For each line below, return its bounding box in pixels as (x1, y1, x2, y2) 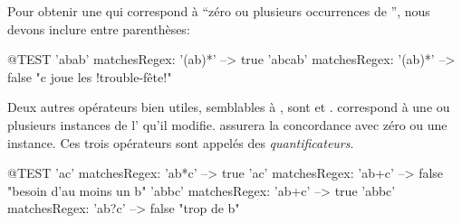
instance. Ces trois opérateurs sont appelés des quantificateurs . (7, 133, 354, 152)
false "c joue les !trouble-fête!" (7, 67, 172, 86)
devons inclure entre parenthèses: (7, 19, 190, 38)
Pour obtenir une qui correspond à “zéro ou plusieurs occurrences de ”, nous (7, 2, 430, 20)
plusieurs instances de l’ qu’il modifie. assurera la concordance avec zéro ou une (7, 115, 448, 134)
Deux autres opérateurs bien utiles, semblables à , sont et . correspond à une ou (7, 98, 450, 116)
